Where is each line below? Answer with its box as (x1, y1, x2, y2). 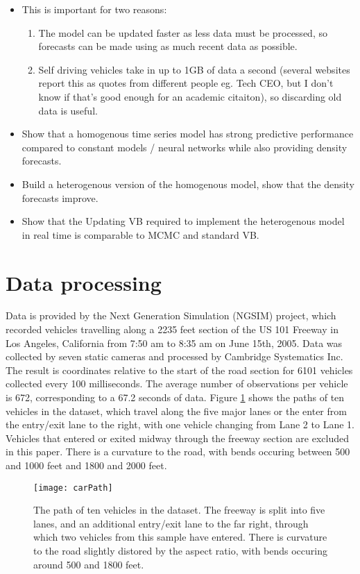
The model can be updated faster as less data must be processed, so (38, 25, 327, 40)
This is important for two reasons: (22, 2, 167, 16)
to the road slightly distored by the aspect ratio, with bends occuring (33, 543, 327, 557)
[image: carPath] (33, 482, 113, 493)
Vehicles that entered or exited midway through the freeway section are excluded (6, 430, 349, 445)
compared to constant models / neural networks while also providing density (22, 140, 348, 154)
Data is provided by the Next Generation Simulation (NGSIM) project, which (6, 308, 336, 323)
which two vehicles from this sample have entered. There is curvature (33, 530, 327, 544)
